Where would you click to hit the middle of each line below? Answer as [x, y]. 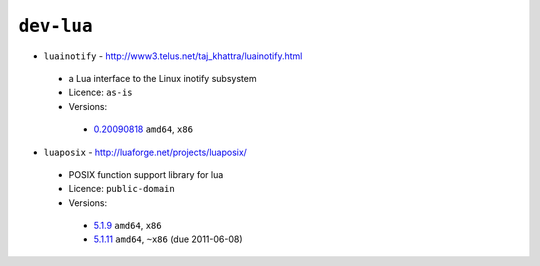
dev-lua [56, 26]
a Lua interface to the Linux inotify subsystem [162, 78]
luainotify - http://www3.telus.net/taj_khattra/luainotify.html [173, 56]
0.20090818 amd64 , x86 [143, 129]
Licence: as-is [101, 92]
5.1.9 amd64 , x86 [127, 226]
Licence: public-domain [121, 189]
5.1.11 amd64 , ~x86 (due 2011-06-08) [168, 239]
